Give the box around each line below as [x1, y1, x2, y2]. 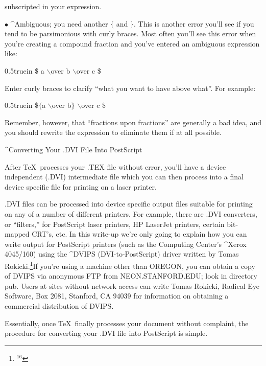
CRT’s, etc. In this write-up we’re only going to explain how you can [32, 228, 247, 239]
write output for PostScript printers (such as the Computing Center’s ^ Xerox [5, 238, 247, 249]
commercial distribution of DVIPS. [5, 300, 114, 311]
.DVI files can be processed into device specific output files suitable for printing [5, 198, 253, 209]
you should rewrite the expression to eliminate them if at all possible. [5, 127, 222, 138]
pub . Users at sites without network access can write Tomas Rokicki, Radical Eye [5, 280, 259, 291]
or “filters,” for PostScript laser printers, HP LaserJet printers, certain [5, 218, 225, 229]
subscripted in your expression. [5, 1, 102, 11]
